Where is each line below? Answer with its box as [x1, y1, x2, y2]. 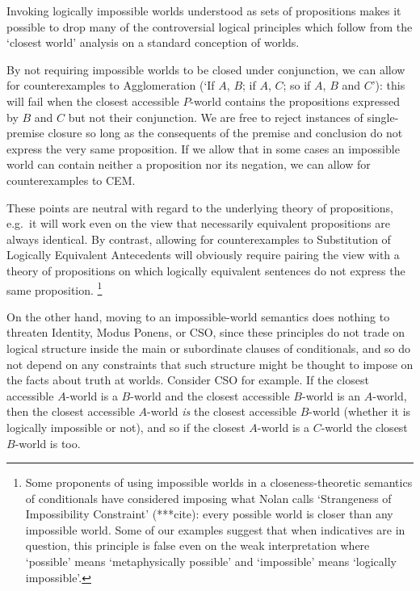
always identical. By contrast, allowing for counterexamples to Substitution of [6, 230, 391, 247]
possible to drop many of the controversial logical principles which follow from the [6, 18, 413, 35]
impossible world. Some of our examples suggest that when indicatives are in [25, 521, 405, 538]
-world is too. [15, 434, 81, 451]
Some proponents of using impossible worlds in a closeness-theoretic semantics [25, 474, 413, 491]
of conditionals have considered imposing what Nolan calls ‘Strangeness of [25, 489, 392, 506]
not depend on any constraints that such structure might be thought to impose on [6, 355, 414, 372]
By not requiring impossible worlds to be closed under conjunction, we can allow [6, 61, 405, 78]
